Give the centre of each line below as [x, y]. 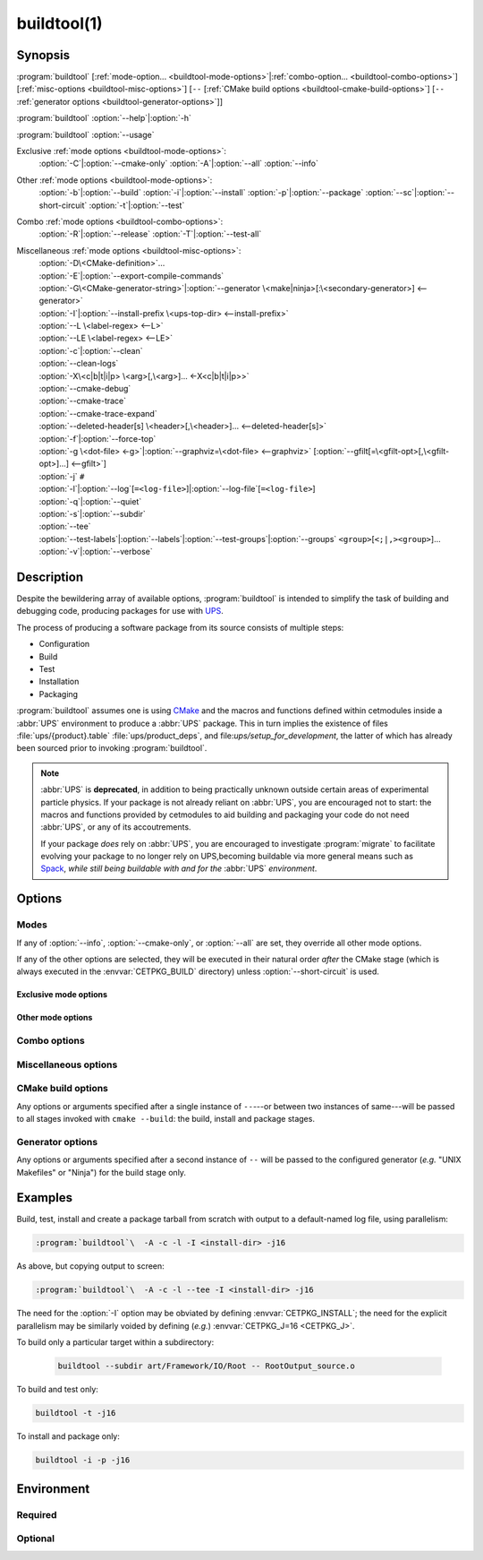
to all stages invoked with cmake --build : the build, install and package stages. [165, 1119]
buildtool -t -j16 [76, 1413]
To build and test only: [57, 1390]
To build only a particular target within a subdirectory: [115, 1342]
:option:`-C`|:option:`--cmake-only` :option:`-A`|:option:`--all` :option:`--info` [179, 164]
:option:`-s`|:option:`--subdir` [93, 513]
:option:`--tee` [65, 526]
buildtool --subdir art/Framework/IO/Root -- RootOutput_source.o [206, 1366]
